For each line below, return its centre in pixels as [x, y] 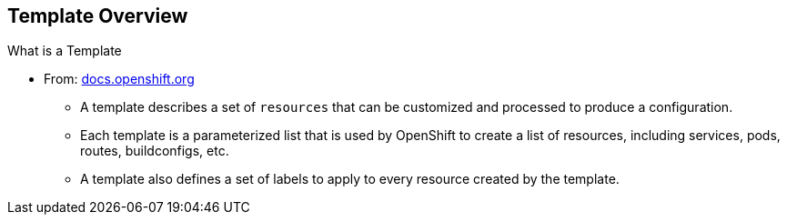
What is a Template [65, 51]
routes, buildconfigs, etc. [155, 151]
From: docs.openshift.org [119, 79]
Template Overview [98, 16]
